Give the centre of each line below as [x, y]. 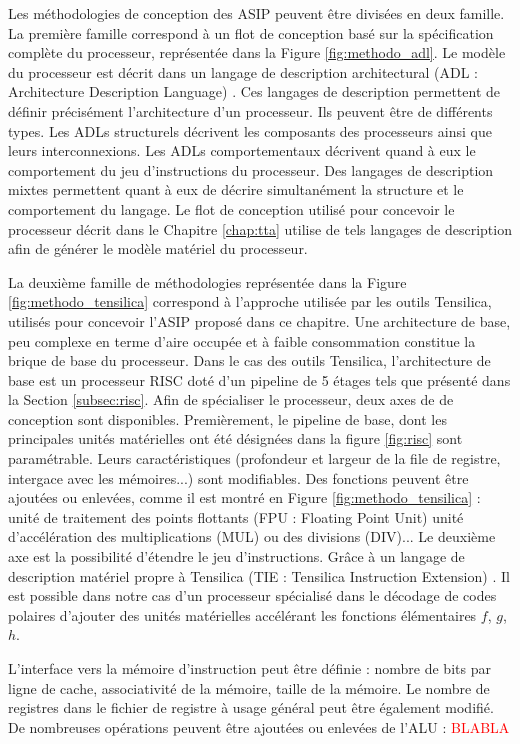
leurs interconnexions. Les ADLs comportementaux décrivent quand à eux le [242, 150]
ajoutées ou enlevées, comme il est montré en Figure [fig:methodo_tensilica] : [244, 497]
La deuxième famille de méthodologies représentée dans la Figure [207, 281]
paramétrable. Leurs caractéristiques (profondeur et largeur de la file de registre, [254, 458]
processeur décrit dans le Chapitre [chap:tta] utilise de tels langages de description [260, 228]
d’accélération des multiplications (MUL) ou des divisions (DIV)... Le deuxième [252, 536]
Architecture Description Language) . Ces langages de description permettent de [254, 91]
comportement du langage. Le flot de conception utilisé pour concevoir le [231, 208]
